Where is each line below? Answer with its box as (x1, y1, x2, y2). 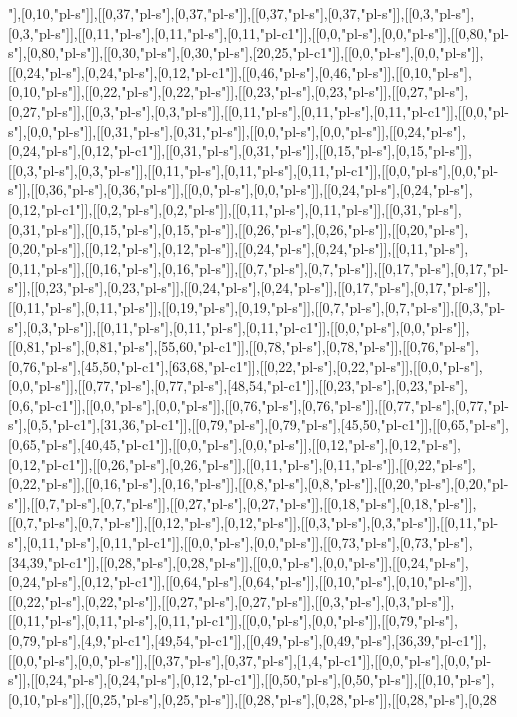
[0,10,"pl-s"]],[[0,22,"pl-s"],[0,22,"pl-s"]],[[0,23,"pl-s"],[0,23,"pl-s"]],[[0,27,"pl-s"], (8, 81, 469, 102)
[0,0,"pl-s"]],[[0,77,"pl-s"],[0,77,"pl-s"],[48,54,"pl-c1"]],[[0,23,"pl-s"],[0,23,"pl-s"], (8, 375, 468, 396)
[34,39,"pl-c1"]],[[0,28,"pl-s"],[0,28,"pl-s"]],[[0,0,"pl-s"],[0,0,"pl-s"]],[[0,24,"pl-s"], (8, 551, 469, 572)
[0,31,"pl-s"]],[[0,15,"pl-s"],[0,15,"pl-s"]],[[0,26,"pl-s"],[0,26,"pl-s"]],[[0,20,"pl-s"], (8, 218, 469, 239)
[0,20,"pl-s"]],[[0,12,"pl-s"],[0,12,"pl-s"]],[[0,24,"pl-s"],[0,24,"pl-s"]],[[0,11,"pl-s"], (8, 238, 469, 259)
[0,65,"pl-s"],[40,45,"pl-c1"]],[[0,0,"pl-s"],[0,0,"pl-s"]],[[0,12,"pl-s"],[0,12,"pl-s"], (8, 434, 461, 455)
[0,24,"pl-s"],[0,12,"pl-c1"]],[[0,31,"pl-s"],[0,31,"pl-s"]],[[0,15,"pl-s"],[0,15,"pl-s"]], (8, 140, 472, 161)
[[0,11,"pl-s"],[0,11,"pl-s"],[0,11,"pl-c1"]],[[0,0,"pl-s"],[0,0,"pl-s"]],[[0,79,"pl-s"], (8, 610, 458, 631)
